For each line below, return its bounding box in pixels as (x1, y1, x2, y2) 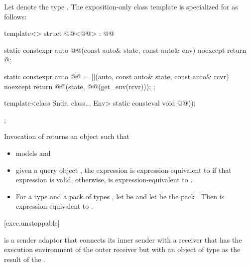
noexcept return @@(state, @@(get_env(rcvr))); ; (4, 81, 155, 91)
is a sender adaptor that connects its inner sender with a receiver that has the (4, 234, 242, 245)
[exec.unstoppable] (4, 217, 60, 228)
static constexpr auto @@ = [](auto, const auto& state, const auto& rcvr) (4, 71, 229, 81)
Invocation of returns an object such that (4, 131, 129, 141)
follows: (4, 11, 27, 21)
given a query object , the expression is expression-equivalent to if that (15, 164, 232, 175)
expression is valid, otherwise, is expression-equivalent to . (15, 174, 193, 185)
